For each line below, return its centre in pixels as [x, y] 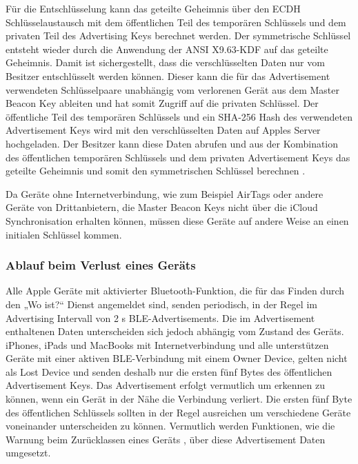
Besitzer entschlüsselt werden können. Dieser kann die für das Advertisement [168, 75]
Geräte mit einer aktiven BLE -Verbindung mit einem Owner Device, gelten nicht [177, 358]
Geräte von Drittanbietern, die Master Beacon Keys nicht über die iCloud [162, 207]
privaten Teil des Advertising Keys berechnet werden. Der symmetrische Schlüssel [178, 36]
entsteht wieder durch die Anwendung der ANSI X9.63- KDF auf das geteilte [167, 49]
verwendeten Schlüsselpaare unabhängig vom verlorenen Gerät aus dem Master [173, 89]
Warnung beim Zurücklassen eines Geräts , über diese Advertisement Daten [166, 439]
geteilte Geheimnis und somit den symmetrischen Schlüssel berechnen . [156, 171]
